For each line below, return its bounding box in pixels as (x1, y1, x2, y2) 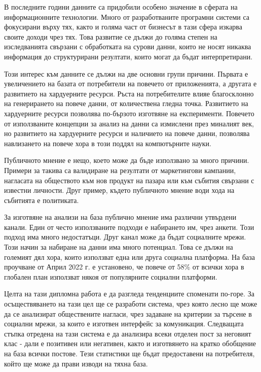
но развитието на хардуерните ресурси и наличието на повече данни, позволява (4, 128, 250, 139)
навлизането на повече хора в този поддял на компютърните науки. (4, 138, 211, 148)
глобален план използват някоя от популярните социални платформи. (4, 271, 217, 282)
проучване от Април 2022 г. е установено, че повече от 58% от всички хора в (4, 261, 244, 272)
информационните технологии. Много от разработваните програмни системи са (4, 11, 250, 22)
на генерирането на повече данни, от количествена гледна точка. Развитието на (4, 98, 248, 109)
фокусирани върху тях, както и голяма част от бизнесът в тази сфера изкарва (4, 21, 242, 32)
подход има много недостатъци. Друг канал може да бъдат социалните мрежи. (4, 231, 246, 242)
